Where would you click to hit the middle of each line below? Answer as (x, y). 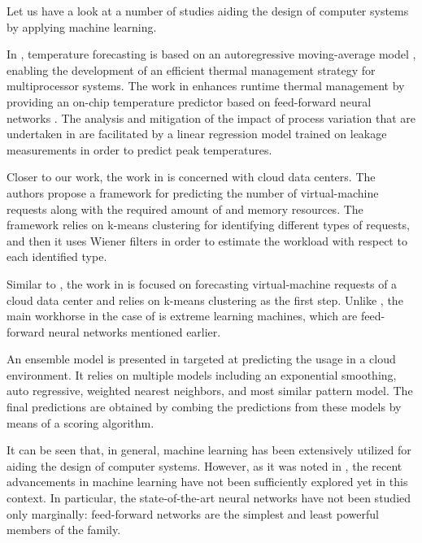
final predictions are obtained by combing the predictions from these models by (204, 407)
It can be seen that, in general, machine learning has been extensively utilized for (209, 450)
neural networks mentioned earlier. (135, 331)
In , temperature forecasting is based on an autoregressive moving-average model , (211, 54)
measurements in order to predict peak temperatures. (139, 149)
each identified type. (57, 256)
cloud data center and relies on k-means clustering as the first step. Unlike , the (205, 300)
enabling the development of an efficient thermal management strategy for (191, 70)
